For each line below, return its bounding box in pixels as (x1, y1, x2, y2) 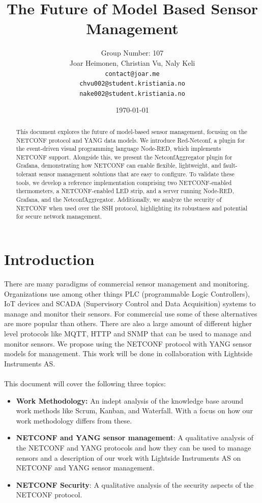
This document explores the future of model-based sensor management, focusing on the (16, 127, 247, 136)
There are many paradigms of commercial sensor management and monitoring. (4, 278, 249, 289)
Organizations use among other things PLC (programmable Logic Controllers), (4, 288, 250, 299)
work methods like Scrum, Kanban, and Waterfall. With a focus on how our (16, 405, 253, 416)
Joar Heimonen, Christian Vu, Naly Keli (69, 57, 195, 68)
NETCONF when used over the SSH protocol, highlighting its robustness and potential (16, 203, 248, 212)
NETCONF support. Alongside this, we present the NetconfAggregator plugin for (16, 152, 232, 161)
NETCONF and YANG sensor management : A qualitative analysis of (16, 432, 254, 443)
